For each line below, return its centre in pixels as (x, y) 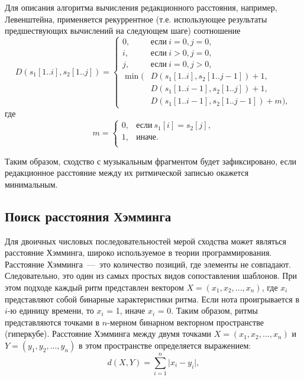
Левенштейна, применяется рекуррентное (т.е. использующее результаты (136, 19)
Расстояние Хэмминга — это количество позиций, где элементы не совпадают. (148, 264)
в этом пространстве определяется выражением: (165, 345)
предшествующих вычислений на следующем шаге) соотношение (123, 30)
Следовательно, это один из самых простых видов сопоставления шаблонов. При (151, 276)
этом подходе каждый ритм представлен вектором (94, 287)
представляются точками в (52, 322)
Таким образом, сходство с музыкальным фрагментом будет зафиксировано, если (151, 161)
